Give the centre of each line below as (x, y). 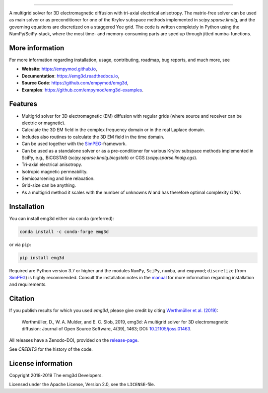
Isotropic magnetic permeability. (55, 171)
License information (41, 363)
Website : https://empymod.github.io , (59, 69)
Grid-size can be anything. (49, 185)
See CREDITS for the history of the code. (51, 349)
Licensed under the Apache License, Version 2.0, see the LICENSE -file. (82, 385)
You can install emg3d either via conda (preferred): (62, 218)
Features (23, 104)
